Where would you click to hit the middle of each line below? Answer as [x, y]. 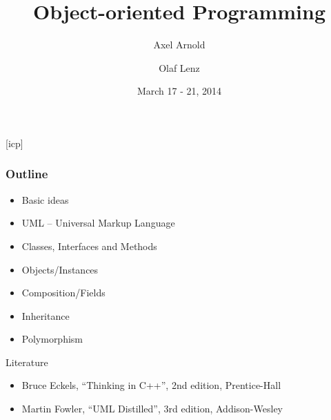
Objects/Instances [60, 269]
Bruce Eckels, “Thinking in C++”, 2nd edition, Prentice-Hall [151, 385]
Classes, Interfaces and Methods [89, 246]
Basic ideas [45, 199]
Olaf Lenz [179, 67]
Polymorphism [52, 339]
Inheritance [46, 315]
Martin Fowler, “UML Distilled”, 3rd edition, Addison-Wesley [152, 409]
